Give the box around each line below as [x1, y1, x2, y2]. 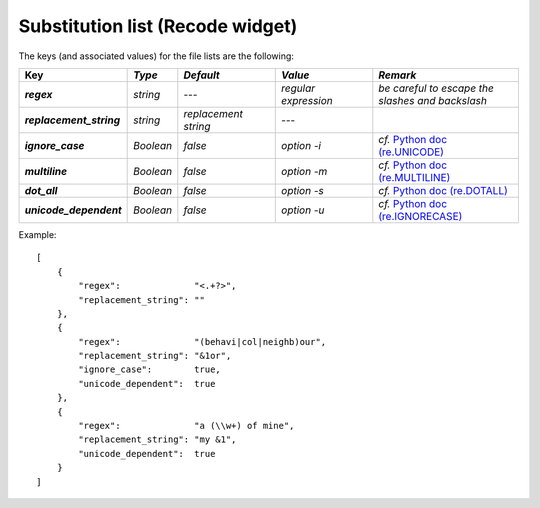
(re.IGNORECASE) [378, 209, 463, 223]
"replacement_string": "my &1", [78, 434, 237, 445]
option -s [281, 183, 324, 197]
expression [281, 93, 334, 107]
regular [281, 81, 316, 95]
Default [183, 68, 220, 82]
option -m [281, 164, 328, 178]
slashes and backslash [378, 93, 487, 107]
